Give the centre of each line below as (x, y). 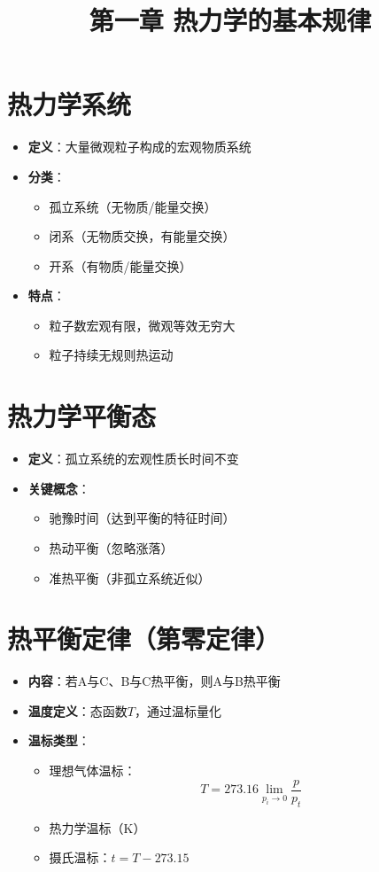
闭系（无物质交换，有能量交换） (142, 236)
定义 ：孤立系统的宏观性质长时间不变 (133, 459)
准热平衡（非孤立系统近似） (130, 577)
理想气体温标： (93, 771)
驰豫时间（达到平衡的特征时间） (142, 518)
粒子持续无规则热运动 (111, 355)
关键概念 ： (59, 488)
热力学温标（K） (97, 827)
